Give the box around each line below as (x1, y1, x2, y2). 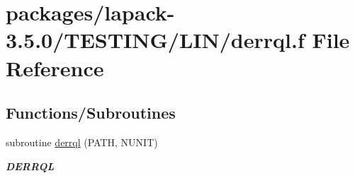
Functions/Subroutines (6, 102, 176, 124)
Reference (6, 53, 104, 82)
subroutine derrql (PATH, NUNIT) (6, 134, 158, 149)
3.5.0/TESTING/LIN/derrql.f (6, 25, 305, 54)
